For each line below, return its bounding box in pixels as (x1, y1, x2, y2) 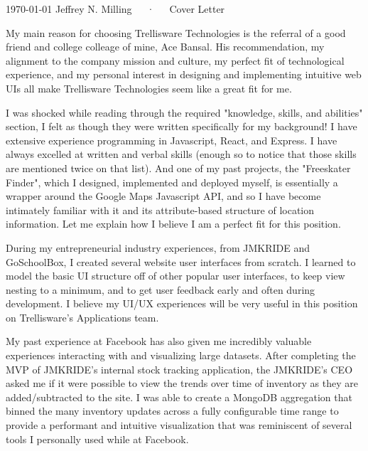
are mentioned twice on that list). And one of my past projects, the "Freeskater (6, 160, 351, 175)
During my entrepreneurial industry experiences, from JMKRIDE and (6, 240, 310, 255)
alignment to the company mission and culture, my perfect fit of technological (6, 53, 345, 68)
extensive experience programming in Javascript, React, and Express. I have (6, 132, 337, 147)
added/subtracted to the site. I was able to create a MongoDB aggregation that (6, 389, 352, 404)
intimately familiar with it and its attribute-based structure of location (6, 202, 315, 217)
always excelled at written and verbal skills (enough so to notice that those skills (6, 147, 357, 161)
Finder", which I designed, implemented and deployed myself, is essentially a (6, 174, 338, 189)
